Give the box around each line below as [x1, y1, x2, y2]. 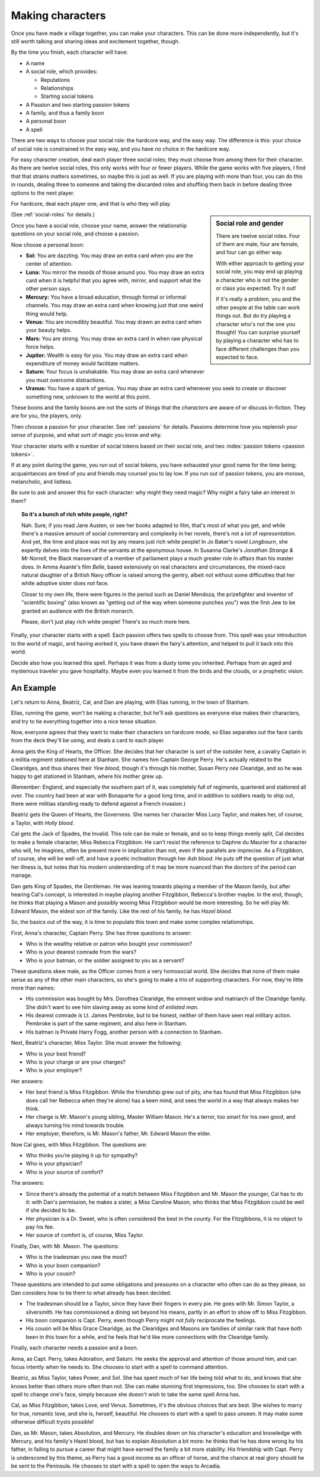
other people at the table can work [216, 304, 300, 311]
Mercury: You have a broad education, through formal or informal [25, 294, 187, 301]
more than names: [11, 984, 56, 991]
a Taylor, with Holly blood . [11, 819, 75, 827]
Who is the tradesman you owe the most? [25, 1253, 127, 1261]
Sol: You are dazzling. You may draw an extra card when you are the [25, 252, 193, 259]
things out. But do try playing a [216, 312, 291, 320]
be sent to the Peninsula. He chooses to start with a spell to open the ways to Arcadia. [11, 1462, 222, 1470]
